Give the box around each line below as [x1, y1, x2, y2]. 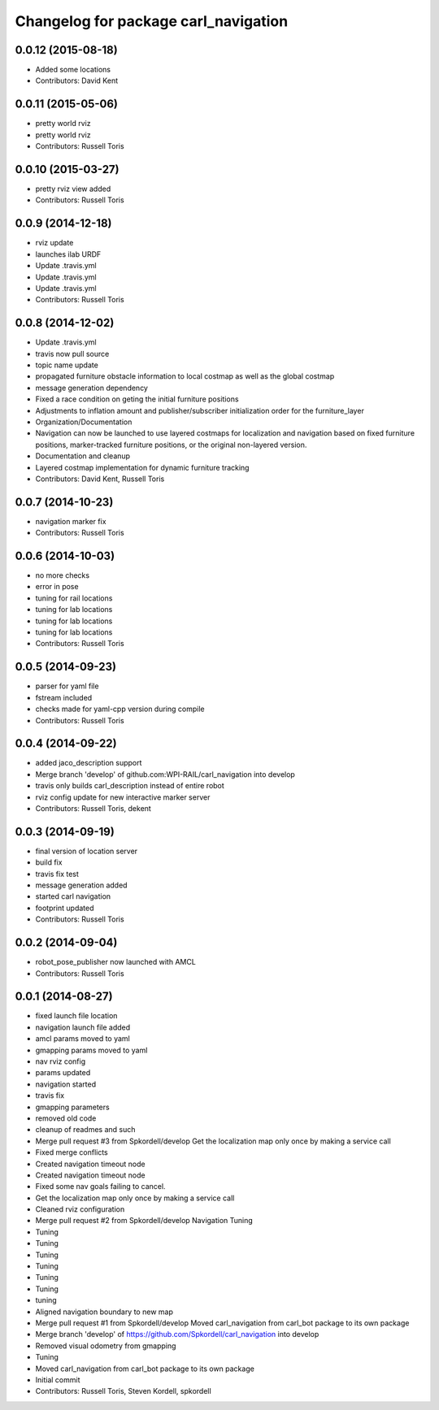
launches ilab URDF [35, 249, 102, 259]
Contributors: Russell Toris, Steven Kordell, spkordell [35, 1386, 211, 1396]
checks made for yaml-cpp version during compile [35, 704, 205, 714]
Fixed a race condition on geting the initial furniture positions [35, 394, 239, 404]
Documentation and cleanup [35, 451, 130, 461]
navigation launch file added [35, 1022, 131, 1032]
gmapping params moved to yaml [35, 1045, 148, 1055]
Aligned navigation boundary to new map [35, 1307, 174, 1317]
